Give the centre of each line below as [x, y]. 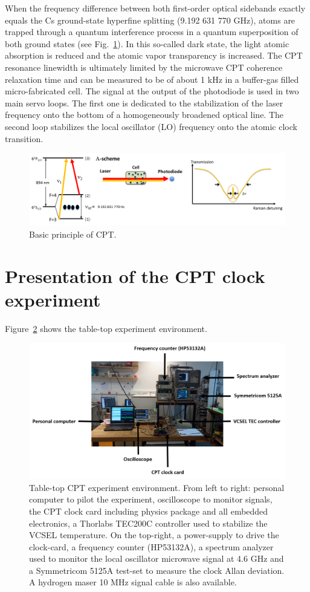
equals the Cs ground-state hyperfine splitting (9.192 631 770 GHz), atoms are [150, 20]
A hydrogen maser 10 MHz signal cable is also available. [133, 582]
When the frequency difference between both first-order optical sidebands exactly [155, 8]
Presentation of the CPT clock [135, 275]
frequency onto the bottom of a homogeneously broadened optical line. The [144, 115]
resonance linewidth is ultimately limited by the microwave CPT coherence [144, 67]
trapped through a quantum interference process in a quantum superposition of [152, 32]
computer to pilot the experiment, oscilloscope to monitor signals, [151, 499]
